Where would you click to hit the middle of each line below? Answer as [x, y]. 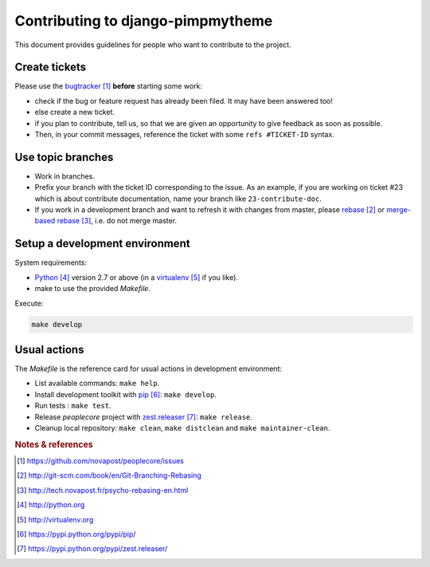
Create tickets [51, 67]
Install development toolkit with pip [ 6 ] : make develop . [125, 394]
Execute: [29, 303]
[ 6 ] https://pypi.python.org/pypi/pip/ [76, 534]
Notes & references [54, 444]
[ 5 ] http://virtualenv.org [55, 519]
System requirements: [51, 262]
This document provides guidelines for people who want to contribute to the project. [153, 45]
